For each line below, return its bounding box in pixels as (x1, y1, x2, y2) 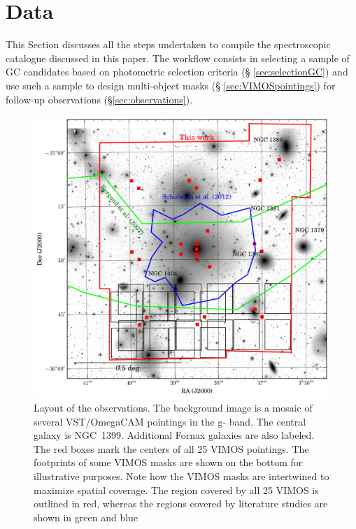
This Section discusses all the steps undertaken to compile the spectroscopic (6, 37, 331, 52)
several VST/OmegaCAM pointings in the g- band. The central (34, 414, 306, 428)
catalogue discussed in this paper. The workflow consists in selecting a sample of (6, 50, 350, 65)
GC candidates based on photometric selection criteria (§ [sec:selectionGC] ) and (6, 64, 348, 79)
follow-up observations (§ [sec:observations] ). (6, 92, 193, 106)
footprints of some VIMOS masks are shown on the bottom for (34, 455, 303, 470)
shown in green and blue (34, 509, 138, 524)
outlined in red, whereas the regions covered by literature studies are (34, 496, 328, 511)
